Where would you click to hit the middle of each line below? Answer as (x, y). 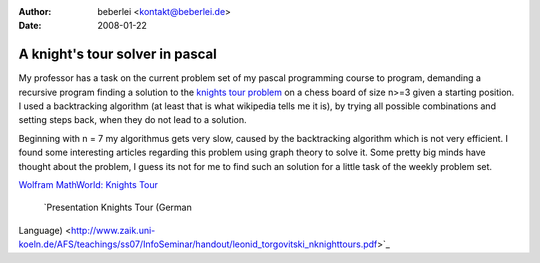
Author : (35, 11)
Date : (30, 26)
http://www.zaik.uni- (113, 230)
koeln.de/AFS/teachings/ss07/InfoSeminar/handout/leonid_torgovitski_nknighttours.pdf (198, 244)
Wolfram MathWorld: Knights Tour (88, 185)
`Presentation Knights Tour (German (117, 207)
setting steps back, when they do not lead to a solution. (132, 120)
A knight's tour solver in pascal (117, 54)
